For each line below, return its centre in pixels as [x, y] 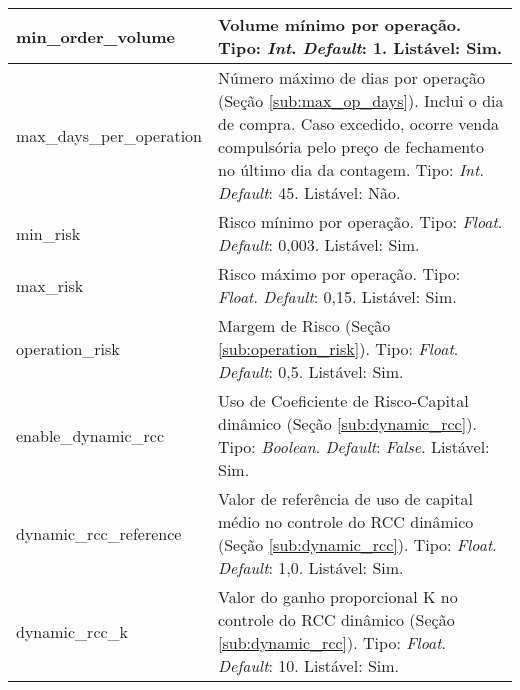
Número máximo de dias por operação [351, 77]
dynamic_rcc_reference [99, 533]
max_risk [50, 285]
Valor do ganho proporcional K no [338, 596]
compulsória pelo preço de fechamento [351, 146]
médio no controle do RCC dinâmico [346, 521]
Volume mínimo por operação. [340, 24]
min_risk [48, 233]
